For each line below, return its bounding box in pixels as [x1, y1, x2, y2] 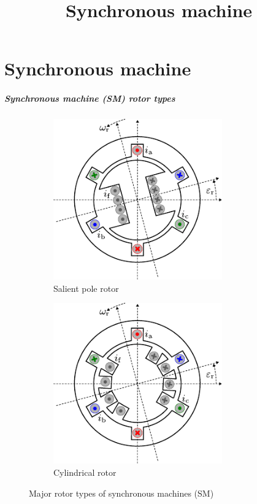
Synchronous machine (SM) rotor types [4, 92, 175, 105]
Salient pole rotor [53, 281, 119, 294]
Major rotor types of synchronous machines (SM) [29, 486, 214, 499]
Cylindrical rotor [53, 466, 117, 479]
